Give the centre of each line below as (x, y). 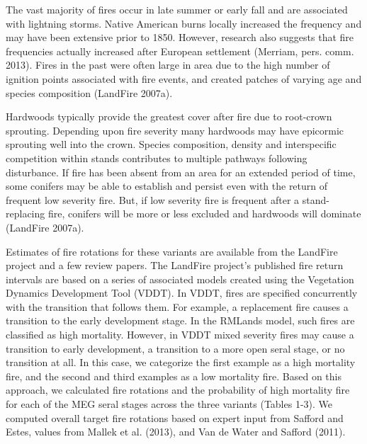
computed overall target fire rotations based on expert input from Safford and (175, 417)
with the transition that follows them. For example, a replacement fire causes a (177, 306)
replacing (26, 214)
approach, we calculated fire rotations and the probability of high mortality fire (178, 390)
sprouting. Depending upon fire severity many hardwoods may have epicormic (175, 130)
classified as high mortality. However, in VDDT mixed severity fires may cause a (180, 335)
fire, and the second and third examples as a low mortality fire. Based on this (174, 376)
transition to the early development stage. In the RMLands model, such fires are (180, 320)
